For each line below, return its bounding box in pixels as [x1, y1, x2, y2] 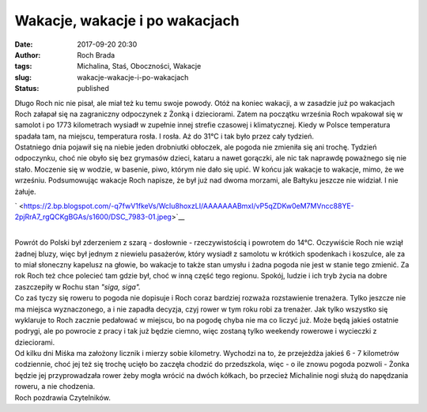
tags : [14, 62, 32, 71]
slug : [14, 72, 32, 82]
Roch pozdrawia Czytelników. [14, 392, 111, 403]
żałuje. [14, 187, 36, 196]
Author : [14, 50, 41, 59]
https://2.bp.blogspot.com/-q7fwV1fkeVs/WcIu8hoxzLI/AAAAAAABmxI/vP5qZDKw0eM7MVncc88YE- [23, 202, 355, 211]
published [77, 84, 110, 93]
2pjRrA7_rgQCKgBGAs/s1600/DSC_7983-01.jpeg [14, 212, 172, 221]
